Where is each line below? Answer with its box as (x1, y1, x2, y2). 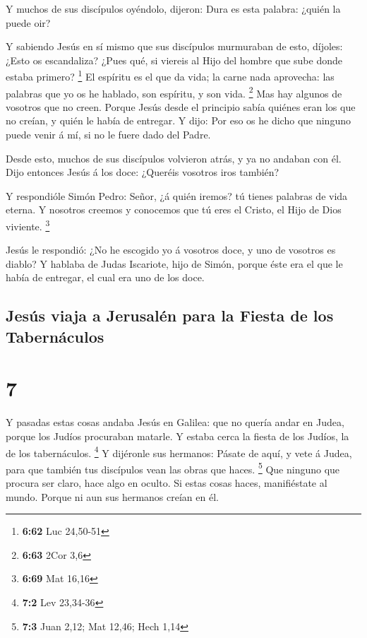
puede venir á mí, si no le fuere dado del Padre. (6, 127, 211, 142)
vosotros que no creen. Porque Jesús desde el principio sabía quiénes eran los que (6, 99, 356, 114)
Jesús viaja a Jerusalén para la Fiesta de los (6, 305, 334, 326)
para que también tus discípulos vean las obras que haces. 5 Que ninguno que (6, 459, 340, 476)
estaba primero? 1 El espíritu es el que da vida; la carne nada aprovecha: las (6, 67, 335, 84)
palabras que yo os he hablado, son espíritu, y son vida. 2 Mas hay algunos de (6, 83, 342, 100)
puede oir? (6, 15, 51, 30)
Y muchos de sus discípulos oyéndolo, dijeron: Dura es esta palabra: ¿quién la (6, 1, 341, 16)
